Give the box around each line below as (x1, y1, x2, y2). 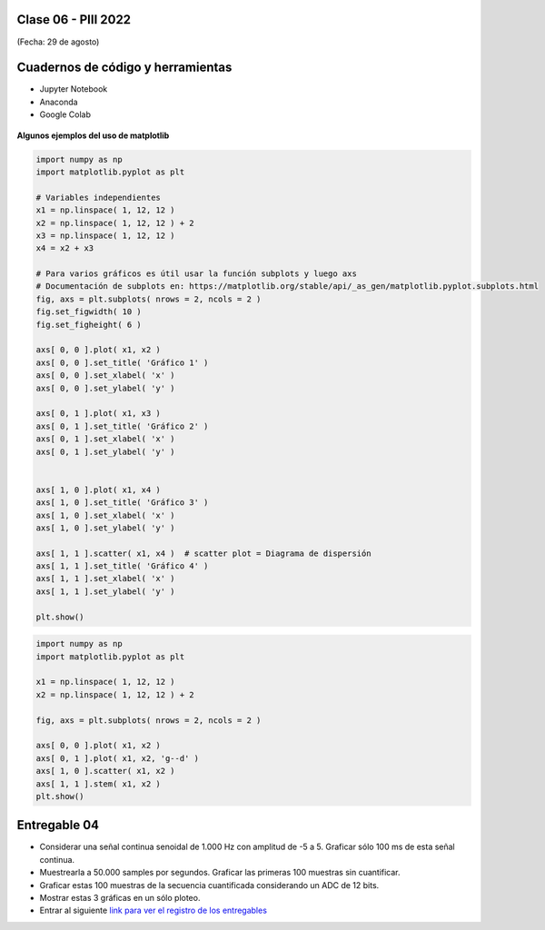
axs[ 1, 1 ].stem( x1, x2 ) (35, 778, 161, 789)
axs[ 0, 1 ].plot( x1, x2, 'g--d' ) (35, 753, 200, 763)
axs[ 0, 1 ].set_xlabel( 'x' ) (35, 434, 176, 444)
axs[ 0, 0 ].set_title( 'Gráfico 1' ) (35, 357, 209, 368)
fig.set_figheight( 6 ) (35, 319, 143, 330)
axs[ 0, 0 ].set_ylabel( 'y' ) (35, 382, 176, 393)
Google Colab (39, 109, 91, 120)
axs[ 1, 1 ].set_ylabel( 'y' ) (35, 586, 176, 597)
